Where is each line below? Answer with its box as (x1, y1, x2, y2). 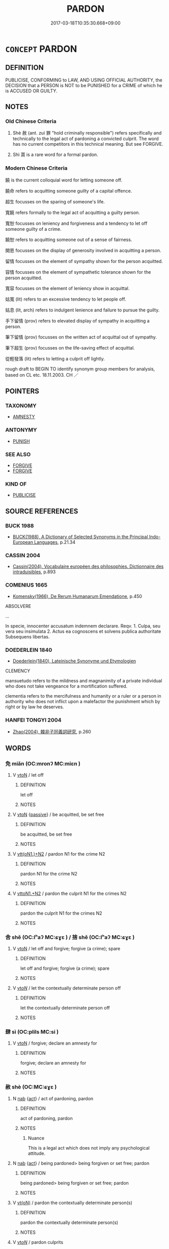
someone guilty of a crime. (5, 226, 62, 232)
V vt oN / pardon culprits (12, 1239, 64, 1245)
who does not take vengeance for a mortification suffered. (5, 683, 128, 689)
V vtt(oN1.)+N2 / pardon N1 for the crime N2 (12, 851, 105, 857)
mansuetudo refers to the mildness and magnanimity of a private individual (5, 677, 162, 683)
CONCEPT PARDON (5, 43, 77, 55)
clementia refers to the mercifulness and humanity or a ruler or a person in (5, 693, 161, 699)
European (12, 539, 33, 545)
